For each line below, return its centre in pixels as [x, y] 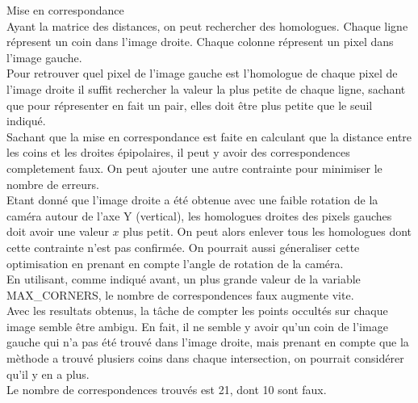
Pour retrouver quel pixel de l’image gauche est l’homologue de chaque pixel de [202, 73]
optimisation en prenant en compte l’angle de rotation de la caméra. [175, 263]
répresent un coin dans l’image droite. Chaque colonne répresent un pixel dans [200, 42]
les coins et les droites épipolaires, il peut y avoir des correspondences [178, 152]
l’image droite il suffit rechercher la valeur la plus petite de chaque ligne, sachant [206, 88]
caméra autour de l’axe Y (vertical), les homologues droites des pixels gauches [199, 215]
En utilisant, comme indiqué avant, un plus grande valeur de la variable [184, 279]
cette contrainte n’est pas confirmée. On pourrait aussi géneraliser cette [183, 247]
